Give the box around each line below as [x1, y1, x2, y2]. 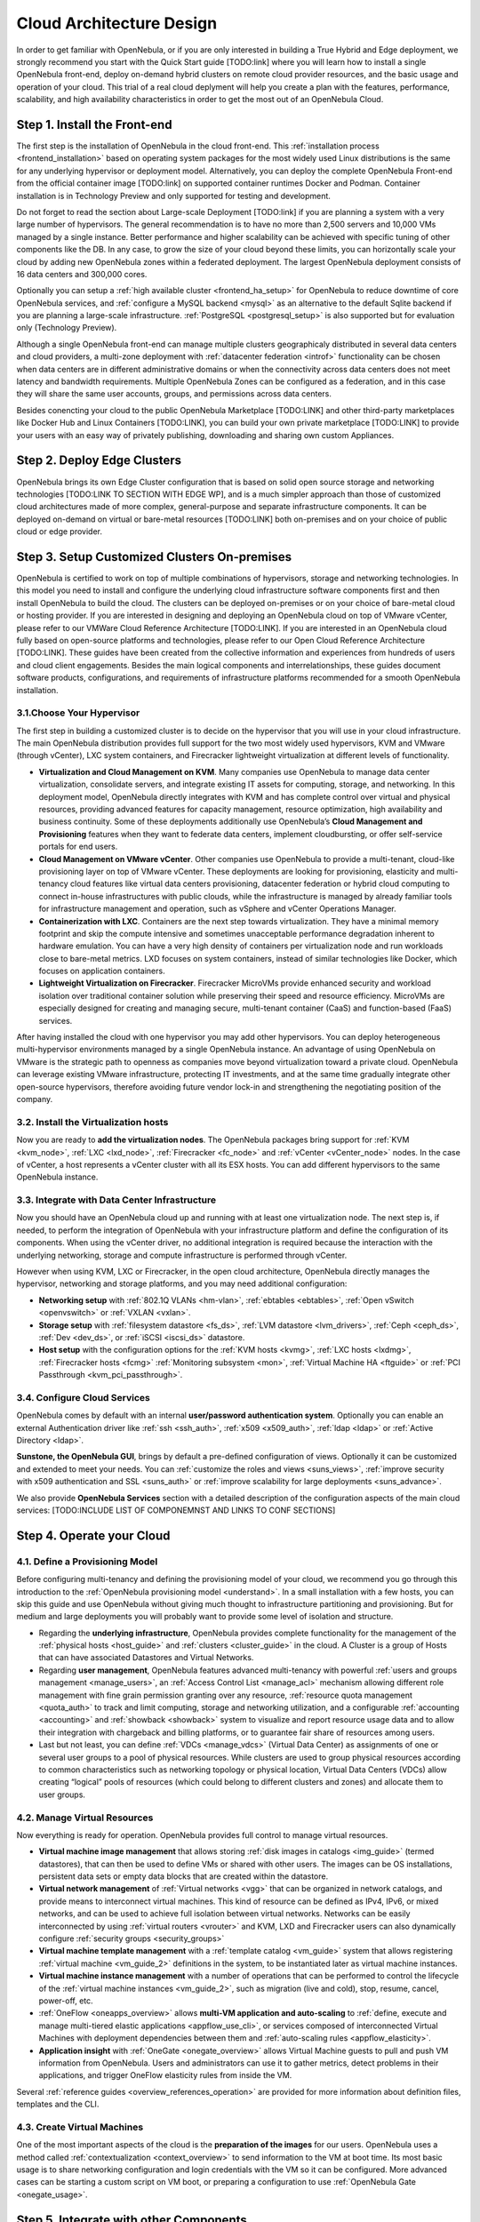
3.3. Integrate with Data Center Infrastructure [16, 1194, 217, 1206]
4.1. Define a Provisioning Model [16, 1555, 158, 1568]
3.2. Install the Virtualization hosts [16, 1115, 169, 1128]
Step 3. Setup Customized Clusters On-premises [16, 549, 292, 564]
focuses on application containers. [38, 965, 165, 977]
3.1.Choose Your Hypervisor [16, 707, 140, 719]
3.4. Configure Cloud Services [16, 1391, 150, 1403]
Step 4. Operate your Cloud [16, 1528, 171, 1543]
